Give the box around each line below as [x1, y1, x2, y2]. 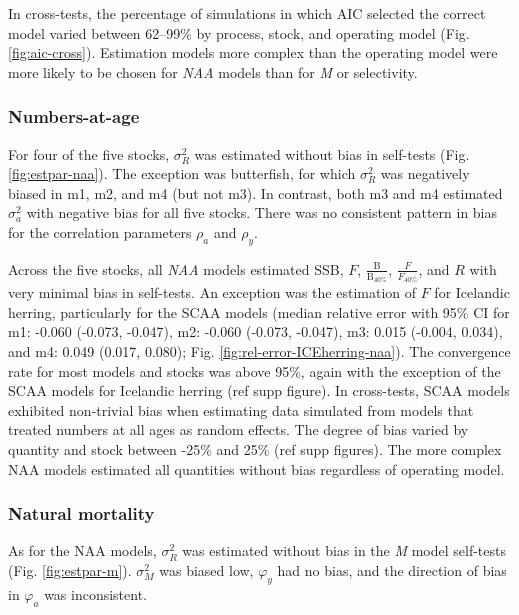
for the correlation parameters [8, 221, 192, 242]
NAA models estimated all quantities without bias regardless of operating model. [8, 458, 505, 479]
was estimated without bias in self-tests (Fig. [194, 143, 470, 164]
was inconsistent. [44, 583, 148, 604]
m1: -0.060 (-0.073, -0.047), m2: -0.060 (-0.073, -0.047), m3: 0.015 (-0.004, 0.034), [8, 321, 503, 342]
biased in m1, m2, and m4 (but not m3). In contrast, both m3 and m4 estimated [8, 182, 503, 203]
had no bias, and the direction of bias [277, 559, 507, 580]
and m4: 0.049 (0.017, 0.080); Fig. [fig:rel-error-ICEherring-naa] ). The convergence [8, 341, 511, 362]
